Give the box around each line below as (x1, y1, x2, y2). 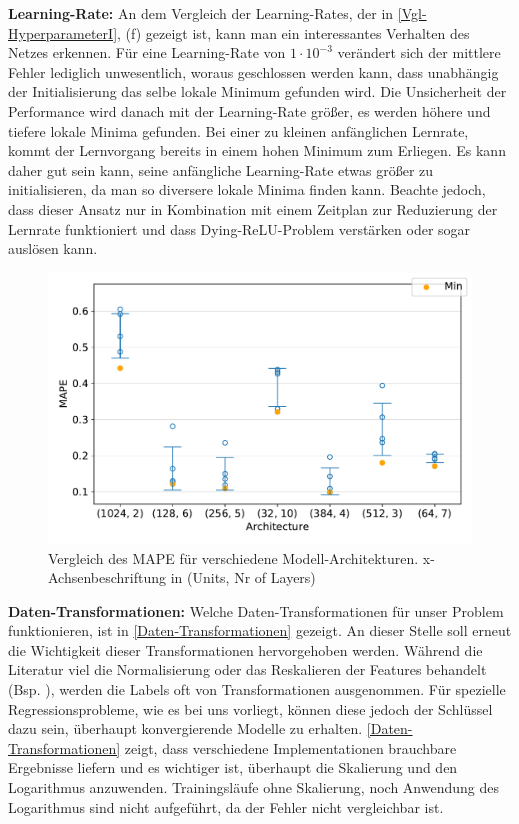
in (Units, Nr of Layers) (170, 567, 316, 588)
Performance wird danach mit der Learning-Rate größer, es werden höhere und (8, 100, 491, 121)
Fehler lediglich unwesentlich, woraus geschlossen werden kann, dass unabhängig (8, 61, 499, 82)
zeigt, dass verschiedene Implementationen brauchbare (124, 737, 457, 758)
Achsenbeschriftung (48, 567, 167, 588)
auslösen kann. (8, 238, 98, 259)
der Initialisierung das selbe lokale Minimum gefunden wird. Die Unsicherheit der (8, 81, 507, 102)
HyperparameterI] (8, 22, 118, 43)
